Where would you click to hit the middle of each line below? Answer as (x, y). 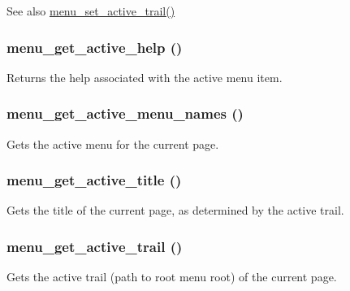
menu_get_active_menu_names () (125, 113)
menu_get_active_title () (94, 180)
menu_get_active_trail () (95, 246)
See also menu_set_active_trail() (91, 11)
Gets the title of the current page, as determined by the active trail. (175, 210)
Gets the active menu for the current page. (113, 143)
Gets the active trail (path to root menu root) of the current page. (172, 277)
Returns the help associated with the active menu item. (145, 77)
